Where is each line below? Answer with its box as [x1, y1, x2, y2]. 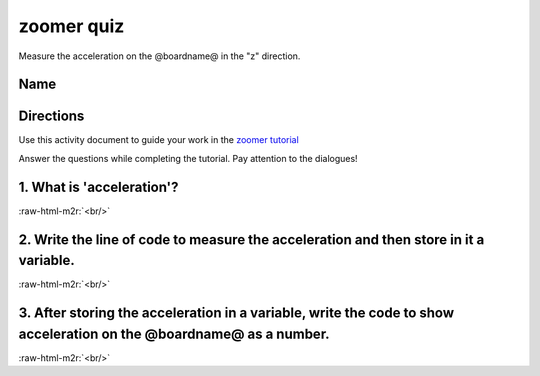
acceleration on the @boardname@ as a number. [18, 325, 330, 342]
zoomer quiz [18, 15, 125, 37]
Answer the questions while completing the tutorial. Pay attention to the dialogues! [18, 152, 359, 164]
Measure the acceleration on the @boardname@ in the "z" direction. [18, 50, 301, 62]
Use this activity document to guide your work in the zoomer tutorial [18, 134, 299, 146]
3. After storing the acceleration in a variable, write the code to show [18, 305, 455, 322]
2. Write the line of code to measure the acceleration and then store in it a [18, 231, 485, 248]
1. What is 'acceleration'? [18, 178, 179, 195]
